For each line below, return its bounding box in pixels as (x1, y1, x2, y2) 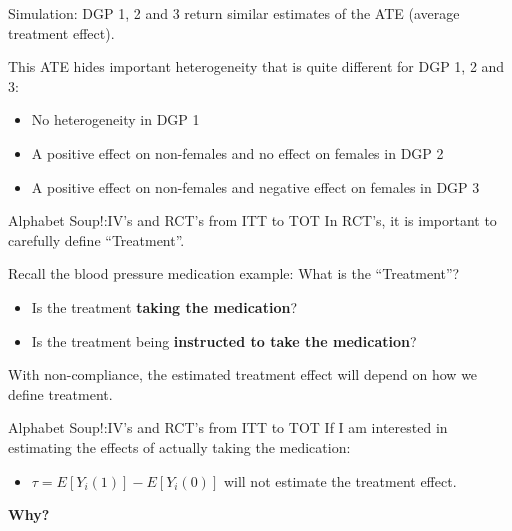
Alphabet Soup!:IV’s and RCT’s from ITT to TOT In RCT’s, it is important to (8, 210, 497, 231)
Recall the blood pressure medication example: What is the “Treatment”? (8, 263, 460, 284)
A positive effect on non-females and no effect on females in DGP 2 (31, 142, 444, 163)
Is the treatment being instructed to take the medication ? (31, 330, 417, 351)
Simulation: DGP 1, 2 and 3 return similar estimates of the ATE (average (8, 3, 460, 23)
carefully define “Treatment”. (8, 229, 185, 250)
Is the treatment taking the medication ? (31, 296, 297, 317)
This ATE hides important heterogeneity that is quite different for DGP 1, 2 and (8, 56, 505, 77)
